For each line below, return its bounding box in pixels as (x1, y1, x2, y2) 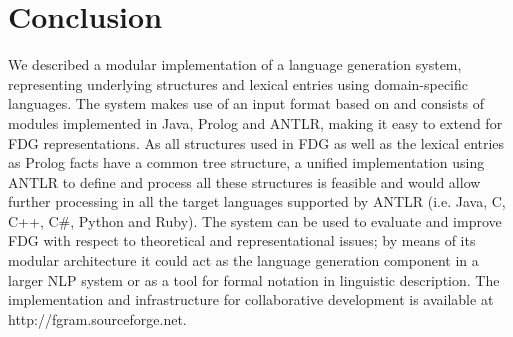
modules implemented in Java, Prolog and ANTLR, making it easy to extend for (8, 112, 503, 133)
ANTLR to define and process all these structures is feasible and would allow (8, 171, 481, 192)
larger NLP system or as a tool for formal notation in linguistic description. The (8, 269, 500, 290)
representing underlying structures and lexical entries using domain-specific (8, 73, 468, 94)
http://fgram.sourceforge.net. (8, 308, 187, 329)
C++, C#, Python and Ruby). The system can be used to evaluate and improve (8, 210, 502, 231)
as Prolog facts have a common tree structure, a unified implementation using (8, 152, 485, 173)
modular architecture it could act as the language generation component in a (8, 250, 479, 271)
